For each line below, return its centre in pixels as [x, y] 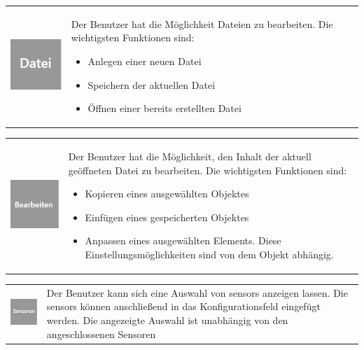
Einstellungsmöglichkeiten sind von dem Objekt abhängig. [209, 254]
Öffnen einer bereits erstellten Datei [164, 108]
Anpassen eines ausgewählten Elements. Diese [183, 240]
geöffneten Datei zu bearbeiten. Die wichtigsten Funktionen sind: [208, 170]
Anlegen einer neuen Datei [145, 61]
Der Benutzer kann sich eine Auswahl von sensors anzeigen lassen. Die [197, 292]
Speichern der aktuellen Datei [152, 84]
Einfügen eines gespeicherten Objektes [167, 217]
